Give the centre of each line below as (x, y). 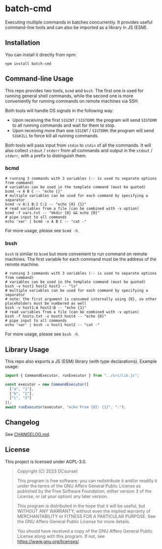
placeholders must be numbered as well (46, 303)
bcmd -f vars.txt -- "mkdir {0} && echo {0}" (52, 213)
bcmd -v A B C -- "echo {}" (34, 191)
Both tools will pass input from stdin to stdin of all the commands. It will (78, 145)
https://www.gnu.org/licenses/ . (48, 541)
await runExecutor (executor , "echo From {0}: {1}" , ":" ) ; (66, 407)
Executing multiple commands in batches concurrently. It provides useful (79, 22)
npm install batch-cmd (28, 64)
